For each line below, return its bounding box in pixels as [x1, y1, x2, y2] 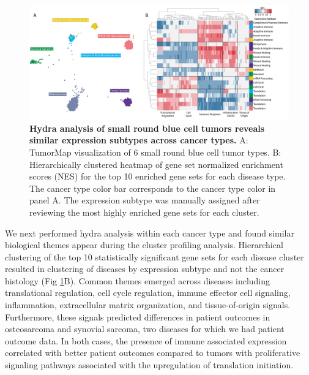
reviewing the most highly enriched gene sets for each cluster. [29, 205, 259, 218]
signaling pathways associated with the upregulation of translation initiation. [5, 358, 294, 371]
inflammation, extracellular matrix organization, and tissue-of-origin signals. [5, 298, 291, 311]
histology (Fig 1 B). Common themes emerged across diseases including [5, 274, 270, 287]
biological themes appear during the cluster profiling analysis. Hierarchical [5, 238, 283, 251]
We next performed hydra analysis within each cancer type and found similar [5, 226, 294, 239]
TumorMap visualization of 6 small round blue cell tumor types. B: [29, 145, 281, 158]
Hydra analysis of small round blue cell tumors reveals [29, 121, 265, 134]
